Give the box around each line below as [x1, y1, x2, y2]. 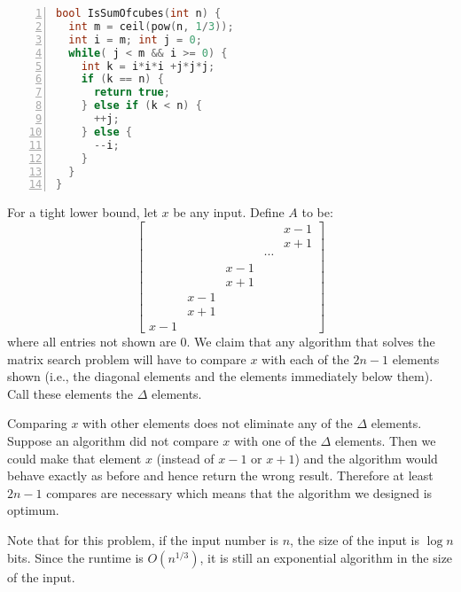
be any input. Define [173, 203, 285, 222]
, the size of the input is [290, 531, 420, 549]
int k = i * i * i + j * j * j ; [81, 59, 215, 73]
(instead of [156, 448, 215, 467]
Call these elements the [7, 384, 134, 402]
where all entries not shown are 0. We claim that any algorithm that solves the [7, 332, 435, 351]
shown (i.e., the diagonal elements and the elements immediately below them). [7, 367, 434, 386]
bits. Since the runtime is [7, 548, 144, 566]
